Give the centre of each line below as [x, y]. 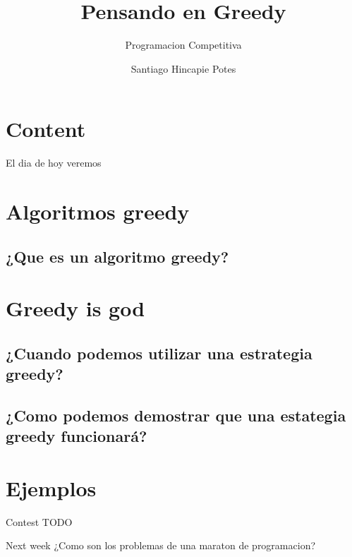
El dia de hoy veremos [54, 163]
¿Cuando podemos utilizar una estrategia [159, 353]
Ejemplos [51, 487]
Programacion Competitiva [183, 45]
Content [46, 129]
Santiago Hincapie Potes [183, 68]
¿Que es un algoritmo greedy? [117, 256]
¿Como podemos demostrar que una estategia [176, 415]
